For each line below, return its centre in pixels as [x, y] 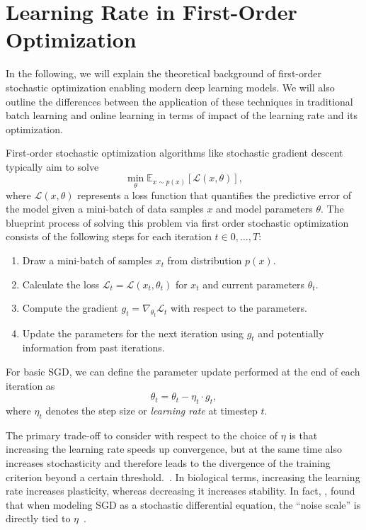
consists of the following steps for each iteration [109, 236]
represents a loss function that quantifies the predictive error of [215, 194]
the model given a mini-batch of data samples [105, 209]
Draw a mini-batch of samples [87, 260]
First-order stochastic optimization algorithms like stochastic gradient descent [175, 153]
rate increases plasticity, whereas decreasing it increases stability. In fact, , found [181, 491]
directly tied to [38, 518]
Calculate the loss [61, 284]
